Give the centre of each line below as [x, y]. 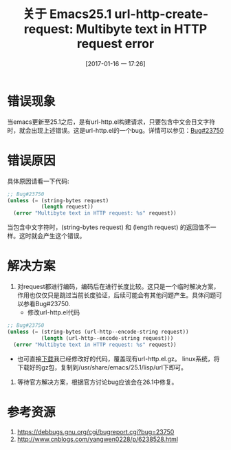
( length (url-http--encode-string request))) [107, 338]
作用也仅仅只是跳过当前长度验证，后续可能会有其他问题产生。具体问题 [117, 295]
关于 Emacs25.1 [67, 14]
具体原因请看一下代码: [38, 181]
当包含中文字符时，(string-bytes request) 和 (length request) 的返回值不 [109, 227]
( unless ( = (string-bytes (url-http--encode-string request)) [98, 332]
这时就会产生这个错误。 [52, 236]
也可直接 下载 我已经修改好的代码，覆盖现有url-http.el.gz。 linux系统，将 [118, 358]
